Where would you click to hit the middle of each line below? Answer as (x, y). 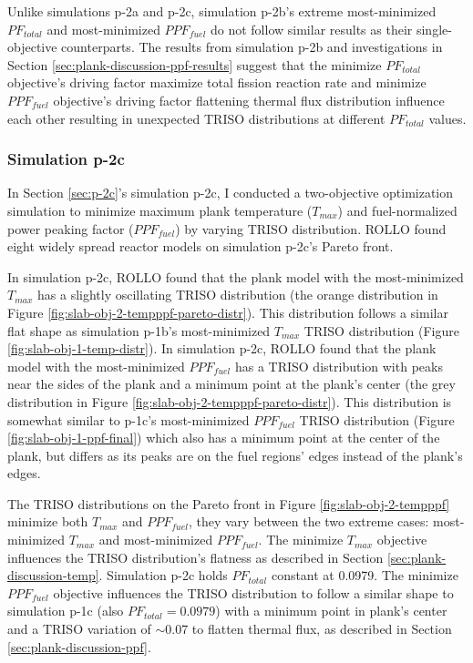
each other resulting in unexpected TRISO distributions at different (196, 118)
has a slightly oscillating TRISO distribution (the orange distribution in (238, 295)
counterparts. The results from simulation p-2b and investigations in (252, 47)
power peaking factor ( (71, 228)
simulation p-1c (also (66, 611)
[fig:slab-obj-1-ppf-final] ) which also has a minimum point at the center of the (224, 438)
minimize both (48, 521)
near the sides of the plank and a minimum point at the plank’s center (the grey (231, 384)
